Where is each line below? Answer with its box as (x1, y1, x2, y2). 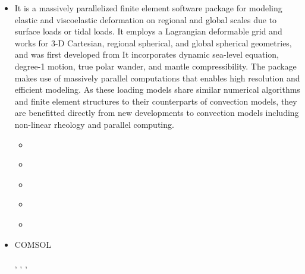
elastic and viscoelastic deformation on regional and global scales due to (14, 13, 277, 26)
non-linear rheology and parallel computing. (14, 118, 174, 130)
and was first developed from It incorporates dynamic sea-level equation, (14, 48, 279, 61)
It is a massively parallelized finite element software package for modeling (14, 2, 282, 14)
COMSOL (14, 238, 52, 250)
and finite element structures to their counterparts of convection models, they (14, 95, 297, 107)
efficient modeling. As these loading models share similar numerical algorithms (14, 83, 300, 96)
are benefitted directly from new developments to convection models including (14, 106, 299, 119)
